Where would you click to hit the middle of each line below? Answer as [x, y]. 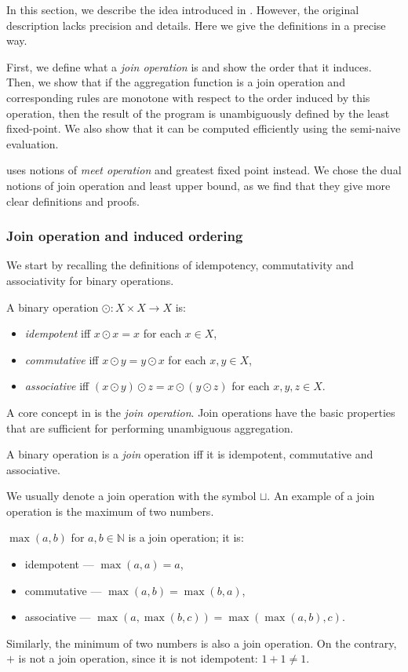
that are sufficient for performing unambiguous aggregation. [150, 427]
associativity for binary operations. [90, 280]
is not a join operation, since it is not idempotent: [138, 658]
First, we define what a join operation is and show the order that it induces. [189, 66]
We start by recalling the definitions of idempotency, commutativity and [180, 265]
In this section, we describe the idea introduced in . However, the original [183, 9]
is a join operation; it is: [186, 537]
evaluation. [33, 143]
